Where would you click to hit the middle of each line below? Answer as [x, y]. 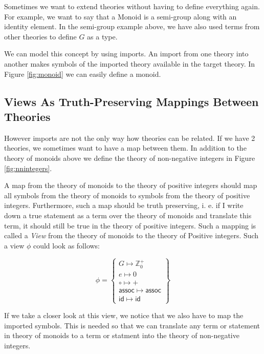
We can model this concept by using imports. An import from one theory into [126, 54]
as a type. [102, 36]
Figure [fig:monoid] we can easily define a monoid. [83, 74]
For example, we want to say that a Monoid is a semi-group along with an [120, 16]
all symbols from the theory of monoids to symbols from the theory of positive [127, 195]
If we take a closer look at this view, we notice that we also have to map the [124, 315]
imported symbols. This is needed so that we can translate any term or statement [132, 325]
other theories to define [40, 36]
